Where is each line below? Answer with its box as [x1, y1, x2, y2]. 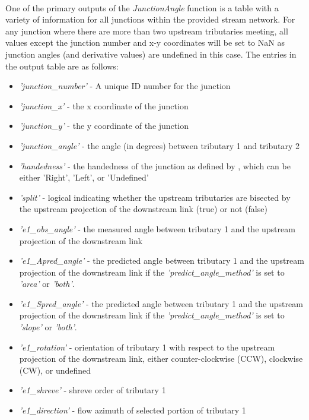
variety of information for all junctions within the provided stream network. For [5, 13, 295, 26]
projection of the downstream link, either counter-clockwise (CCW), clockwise [19, 352, 303, 365]
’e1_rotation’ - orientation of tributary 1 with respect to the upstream [19, 340, 275, 353]
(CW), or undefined [19, 364, 91, 376]
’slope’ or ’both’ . [19, 321, 77, 333]
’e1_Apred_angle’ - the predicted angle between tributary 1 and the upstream [19, 254, 304, 267]
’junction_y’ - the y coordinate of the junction [19, 119, 189, 132]
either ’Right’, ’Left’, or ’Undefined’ [19, 171, 149, 184]
